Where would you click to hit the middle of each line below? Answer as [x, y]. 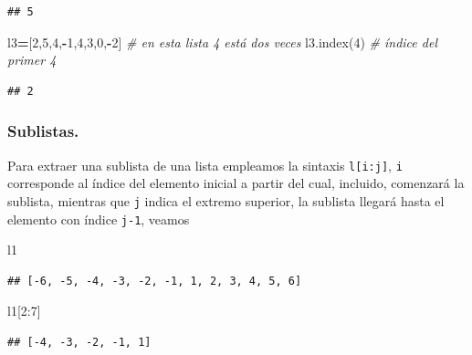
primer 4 [32, 60]
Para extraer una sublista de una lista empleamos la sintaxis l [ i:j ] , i [205, 165]
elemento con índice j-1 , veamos [99, 219]
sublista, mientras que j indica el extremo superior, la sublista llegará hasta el [226, 200]
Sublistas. [43, 131]
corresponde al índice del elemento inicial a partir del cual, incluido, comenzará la [236, 183]
